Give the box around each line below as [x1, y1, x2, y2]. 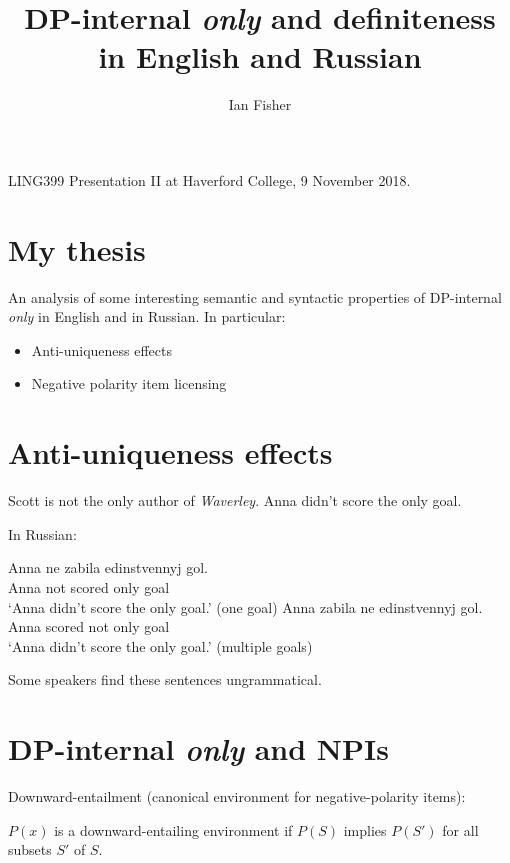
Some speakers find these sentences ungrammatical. [8, 669, 322, 690]
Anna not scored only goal [8, 576, 170, 597]
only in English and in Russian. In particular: [8, 306, 286, 327]
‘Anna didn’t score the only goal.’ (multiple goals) [8, 635, 313, 656]
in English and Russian [98, 36, 422, 77]
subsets [8, 839, 52, 860]
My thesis [8, 228, 146, 269]
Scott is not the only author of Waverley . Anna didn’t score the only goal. [8, 490, 462, 511]
